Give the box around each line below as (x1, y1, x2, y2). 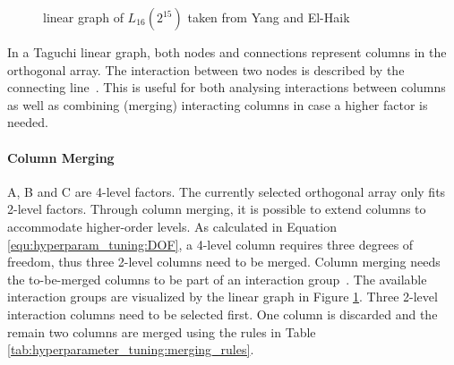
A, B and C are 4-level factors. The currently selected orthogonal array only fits (7, 182, 446, 200)
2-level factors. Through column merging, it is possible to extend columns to (7, 199, 426, 218)
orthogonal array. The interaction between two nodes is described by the (7, 60, 405, 79)
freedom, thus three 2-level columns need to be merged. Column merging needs (7, 252, 441, 271)
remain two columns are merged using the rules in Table (7, 322, 316, 341)
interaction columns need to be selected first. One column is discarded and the (7, 304, 438, 323)
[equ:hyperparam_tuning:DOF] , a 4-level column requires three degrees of (7, 234, 414, 253)
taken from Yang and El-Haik (187, 8, 350, 26)
